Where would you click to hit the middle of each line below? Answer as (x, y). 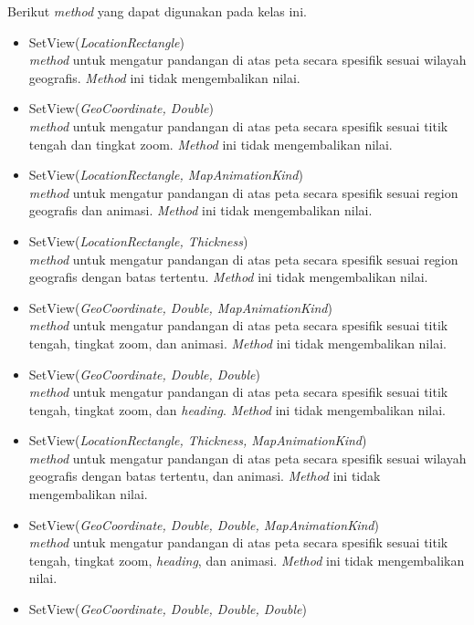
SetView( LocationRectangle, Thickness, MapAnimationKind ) (198, 440)
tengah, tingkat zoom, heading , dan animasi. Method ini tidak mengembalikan (247, 560)
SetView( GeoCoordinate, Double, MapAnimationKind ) (180, 307)
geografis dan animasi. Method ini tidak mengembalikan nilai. (200, 210)
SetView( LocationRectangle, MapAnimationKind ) (166, 175)
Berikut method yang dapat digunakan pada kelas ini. (157, 11)
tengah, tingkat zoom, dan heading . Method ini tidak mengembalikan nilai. (237, 409)
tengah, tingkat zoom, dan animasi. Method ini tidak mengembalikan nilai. (237, 343)
